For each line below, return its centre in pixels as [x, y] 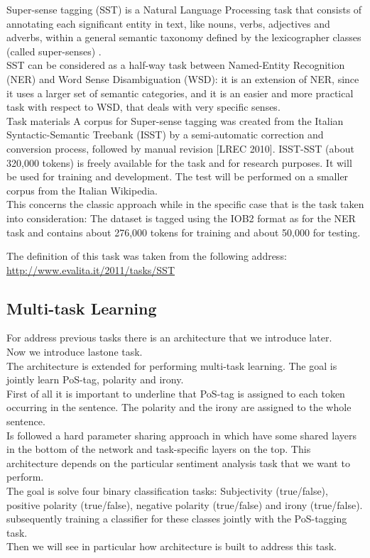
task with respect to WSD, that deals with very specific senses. [143, 107]
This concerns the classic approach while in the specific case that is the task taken [185, 204]
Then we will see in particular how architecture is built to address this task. [172, 546]
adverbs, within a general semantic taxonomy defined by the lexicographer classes [184, 37]
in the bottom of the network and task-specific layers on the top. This [159, 449]
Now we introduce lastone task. [75, 352]
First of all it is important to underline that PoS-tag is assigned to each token [176, 393]
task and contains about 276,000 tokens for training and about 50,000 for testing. [184, 232]
